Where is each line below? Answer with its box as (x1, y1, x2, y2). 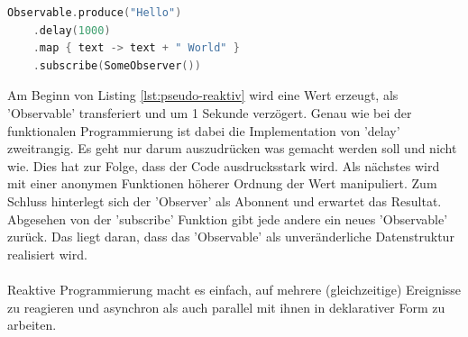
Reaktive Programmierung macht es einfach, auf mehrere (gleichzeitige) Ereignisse (7, 279, 462, 298)
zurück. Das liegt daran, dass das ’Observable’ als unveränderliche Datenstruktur (7, 227, 454, 246)
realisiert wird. (7, 244, 87, 263)
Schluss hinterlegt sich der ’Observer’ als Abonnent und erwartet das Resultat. (7, 191, 442, 210)
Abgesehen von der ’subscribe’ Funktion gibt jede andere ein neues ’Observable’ (7, 209, 448, 228)
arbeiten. (7, 315, 57, 334)
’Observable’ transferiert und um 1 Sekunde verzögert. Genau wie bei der (7, 103, 412, 122)
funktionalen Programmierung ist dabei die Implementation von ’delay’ (7, 121, 400, 140)
